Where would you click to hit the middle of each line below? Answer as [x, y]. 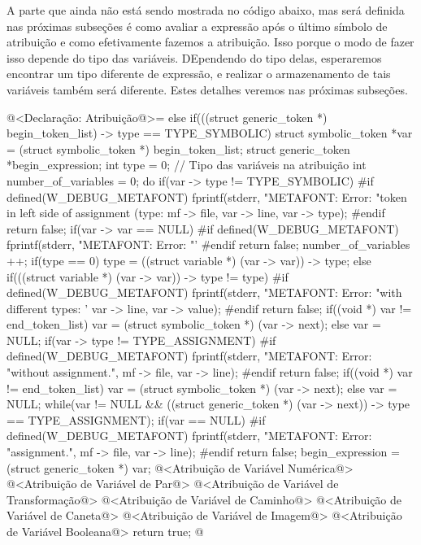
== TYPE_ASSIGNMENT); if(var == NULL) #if [136, 419]
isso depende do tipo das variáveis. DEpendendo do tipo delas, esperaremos [194, 57]
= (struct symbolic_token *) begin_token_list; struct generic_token [178, 148]
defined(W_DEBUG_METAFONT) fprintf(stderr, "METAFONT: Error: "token [207, 196]
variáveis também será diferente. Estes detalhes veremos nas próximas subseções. [207, 89]
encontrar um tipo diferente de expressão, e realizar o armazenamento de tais [199, 74]
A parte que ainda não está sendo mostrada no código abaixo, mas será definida [206, 10]
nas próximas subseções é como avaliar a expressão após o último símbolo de [197, 26]
